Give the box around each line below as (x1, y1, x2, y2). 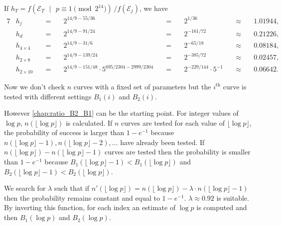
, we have (139, 3, 168, 13)
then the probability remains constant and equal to (4, 192, 160, 203)
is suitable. (216, 192, 249, 203)
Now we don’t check (4, 81, 65, 91)
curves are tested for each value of (121, 117, 225, 128)
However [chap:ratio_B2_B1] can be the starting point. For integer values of (4, 108, 239, 118)
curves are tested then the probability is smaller (104, 147, 251, 157)
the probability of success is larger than (4, 127, 125, 138)
